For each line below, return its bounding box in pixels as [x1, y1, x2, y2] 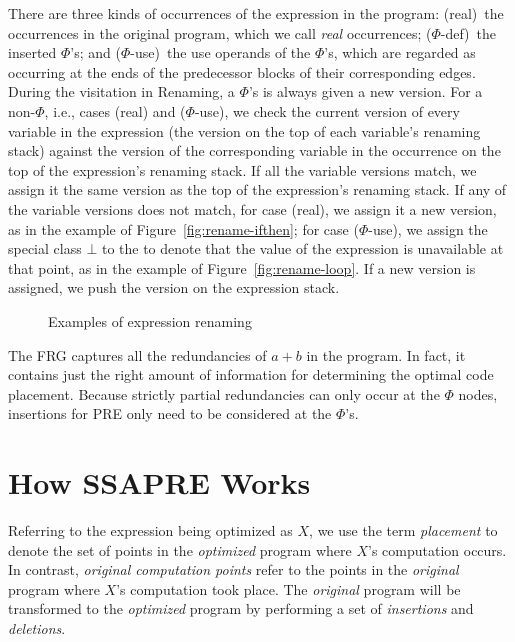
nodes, [458, 383, 498, 404]
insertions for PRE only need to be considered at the [8, 403, 332, 424]
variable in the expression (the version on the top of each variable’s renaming [8, 120, 481, 141]
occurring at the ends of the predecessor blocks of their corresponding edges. [8, 61, 476, 82]
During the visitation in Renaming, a [8, 81, 235, 102]
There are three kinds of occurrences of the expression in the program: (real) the [8, 3, 504, 23]
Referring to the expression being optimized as [8, 520, 293, 540]
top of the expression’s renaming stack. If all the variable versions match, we [8, 159, 477, 180]
